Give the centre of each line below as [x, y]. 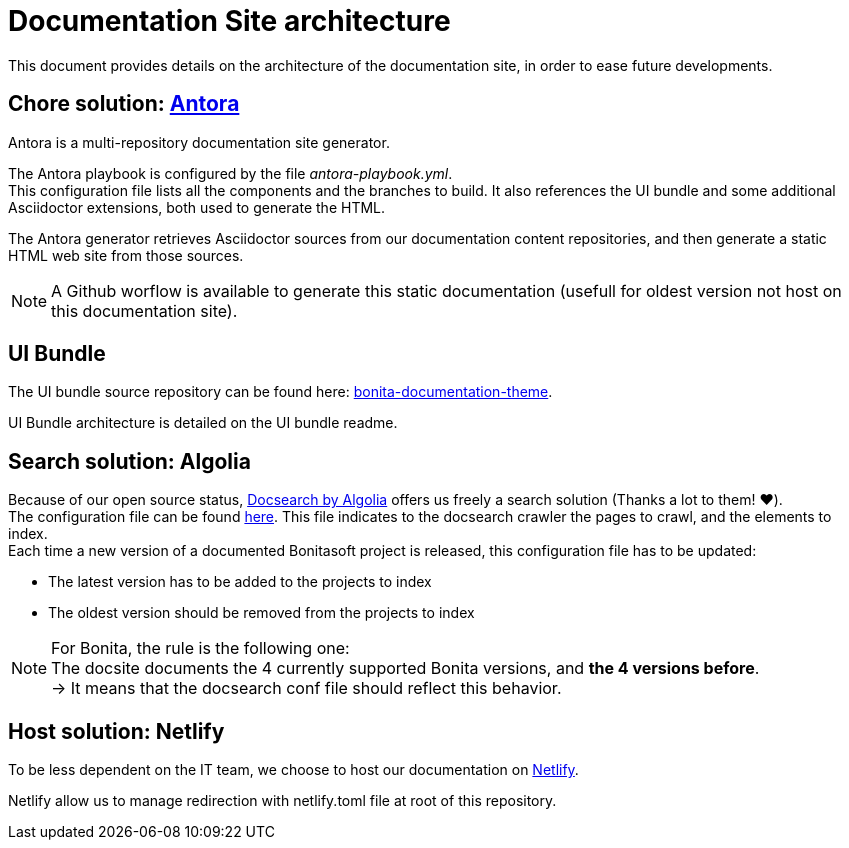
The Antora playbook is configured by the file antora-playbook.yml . [230, 173]
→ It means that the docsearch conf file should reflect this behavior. [306, 688]
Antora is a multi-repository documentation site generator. [199, 142]
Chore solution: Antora [124, 104]
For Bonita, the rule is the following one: [200, 648]
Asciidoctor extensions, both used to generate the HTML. [197, 207]
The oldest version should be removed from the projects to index [261, 613]
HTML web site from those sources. [126, 255]
